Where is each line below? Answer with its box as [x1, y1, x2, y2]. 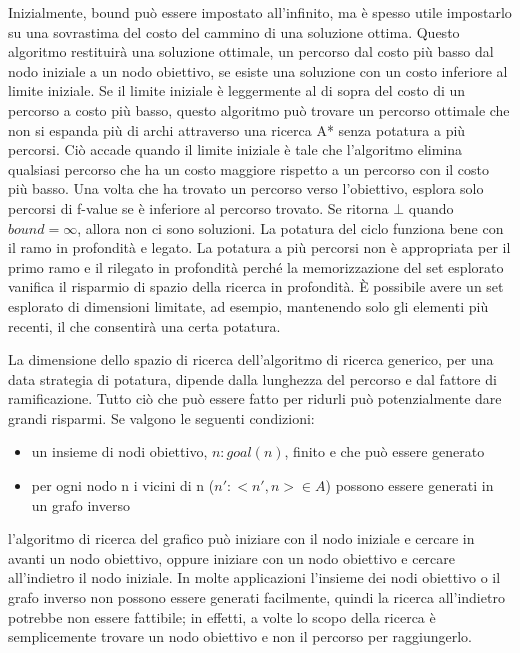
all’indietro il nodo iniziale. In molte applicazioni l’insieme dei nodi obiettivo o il [8, 567, 501, 588]
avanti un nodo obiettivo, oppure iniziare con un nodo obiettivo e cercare [8, 547, 456, 568]
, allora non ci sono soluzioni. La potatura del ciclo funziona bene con [77, 217, 504, 238]
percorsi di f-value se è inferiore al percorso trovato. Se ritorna [8, 197, 389, 218]
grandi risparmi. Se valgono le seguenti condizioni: [8, 407, 315, 428]
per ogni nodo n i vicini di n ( [31, 475, 215, 496]
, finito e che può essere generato [284, 441, 485, 462]
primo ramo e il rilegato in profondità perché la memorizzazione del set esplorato [8, 256, 504, 277]
